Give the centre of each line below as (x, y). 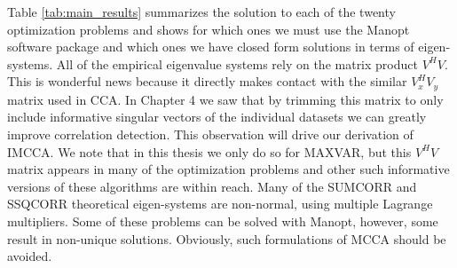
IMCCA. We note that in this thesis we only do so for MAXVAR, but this (209, 151)
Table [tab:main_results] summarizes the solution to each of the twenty (201, 12)
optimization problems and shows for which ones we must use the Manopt (209, 29)
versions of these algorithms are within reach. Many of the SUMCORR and (212, 186)
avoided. (30, 256)
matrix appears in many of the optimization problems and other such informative (228, 169)
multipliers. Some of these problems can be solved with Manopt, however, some (223, 221)
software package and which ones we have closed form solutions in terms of (211, 47)
